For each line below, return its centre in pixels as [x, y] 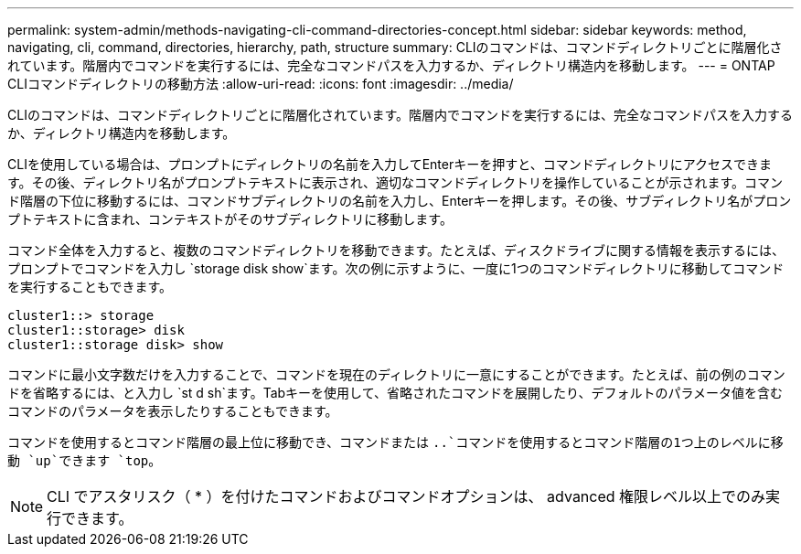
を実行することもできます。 [90, 287]
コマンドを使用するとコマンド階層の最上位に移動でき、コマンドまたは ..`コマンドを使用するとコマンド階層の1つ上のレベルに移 [395, 442]
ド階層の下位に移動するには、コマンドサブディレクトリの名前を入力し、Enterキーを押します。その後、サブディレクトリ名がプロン [400, 201]
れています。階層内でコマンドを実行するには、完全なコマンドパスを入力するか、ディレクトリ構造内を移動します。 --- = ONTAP [391, 65]
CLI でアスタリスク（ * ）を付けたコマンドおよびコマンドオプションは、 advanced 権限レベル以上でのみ [406, 496]
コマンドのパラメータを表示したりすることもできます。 [173, 411]
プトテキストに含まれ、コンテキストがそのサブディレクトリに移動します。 [230, 219]
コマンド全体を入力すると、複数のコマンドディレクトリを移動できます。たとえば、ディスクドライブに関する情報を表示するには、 [396, 250]
